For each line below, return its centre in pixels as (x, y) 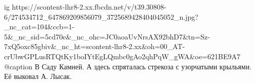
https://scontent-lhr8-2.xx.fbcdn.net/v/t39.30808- (89, 7)
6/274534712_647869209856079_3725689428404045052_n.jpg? (101, 16)
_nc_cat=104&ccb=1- (39, 27)
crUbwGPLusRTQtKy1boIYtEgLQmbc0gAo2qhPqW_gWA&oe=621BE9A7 (122, 56)
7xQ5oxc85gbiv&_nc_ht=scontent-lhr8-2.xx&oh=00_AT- (95, 46)
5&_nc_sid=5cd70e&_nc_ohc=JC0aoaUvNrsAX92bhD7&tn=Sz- (107, 36)
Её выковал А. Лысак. (38, 76)
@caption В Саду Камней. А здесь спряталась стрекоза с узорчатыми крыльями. (128, 66)
